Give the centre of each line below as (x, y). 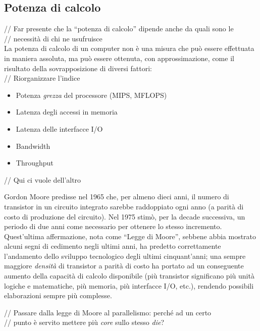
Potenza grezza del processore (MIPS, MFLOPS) (91, 95)
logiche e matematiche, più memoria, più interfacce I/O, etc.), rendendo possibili (129, 285)
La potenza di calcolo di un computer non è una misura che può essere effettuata (129, 48)
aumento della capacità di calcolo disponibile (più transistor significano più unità (129, 276)
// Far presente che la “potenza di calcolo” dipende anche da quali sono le (119, 29)
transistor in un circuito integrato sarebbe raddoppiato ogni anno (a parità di (124, 206)
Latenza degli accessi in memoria (67, 112)
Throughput (35, 163)
